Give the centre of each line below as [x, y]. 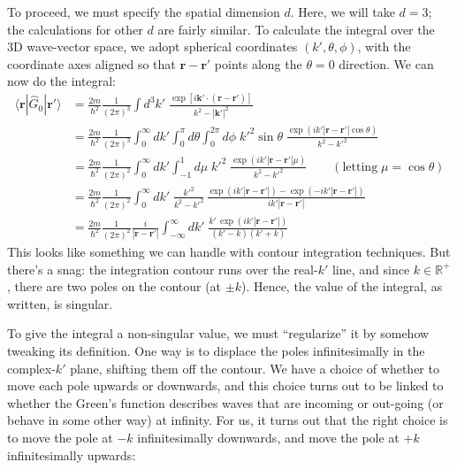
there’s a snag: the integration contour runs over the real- [163, 269]
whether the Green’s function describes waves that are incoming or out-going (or [225, 402]
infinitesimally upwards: [72, 455]
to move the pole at [60, 437]
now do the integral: [61, 81]
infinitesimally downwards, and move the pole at [268, 437]
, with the [384, 46]
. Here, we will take [343, 12]
